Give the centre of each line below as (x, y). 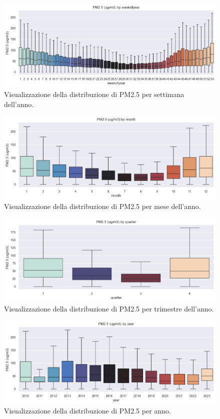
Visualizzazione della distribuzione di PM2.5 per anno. (87, 411)
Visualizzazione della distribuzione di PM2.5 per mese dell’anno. (102, 206)
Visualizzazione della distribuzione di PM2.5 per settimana (94, 94)
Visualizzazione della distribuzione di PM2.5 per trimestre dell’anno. (109, 308)
